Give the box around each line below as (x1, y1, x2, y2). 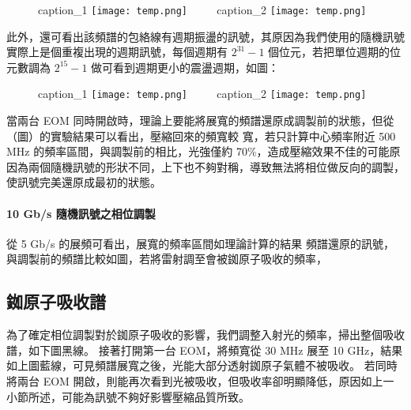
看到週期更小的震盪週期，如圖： (113, 58, 280, 75)
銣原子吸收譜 (6, 289, 106, 314)
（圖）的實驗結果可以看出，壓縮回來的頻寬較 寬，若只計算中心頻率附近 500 (6, 127, 396, 144)
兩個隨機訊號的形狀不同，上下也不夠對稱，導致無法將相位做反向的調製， (28, 158, 405, 175)
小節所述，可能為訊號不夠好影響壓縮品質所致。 (6, 388, 250, 404)
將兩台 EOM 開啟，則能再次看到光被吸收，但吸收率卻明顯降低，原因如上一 (6, 373, 394, 389)
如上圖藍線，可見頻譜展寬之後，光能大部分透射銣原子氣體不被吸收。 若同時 (6, 357, 398, 374)
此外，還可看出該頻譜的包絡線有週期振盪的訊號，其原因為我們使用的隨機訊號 (6, 28, 405, 44)
